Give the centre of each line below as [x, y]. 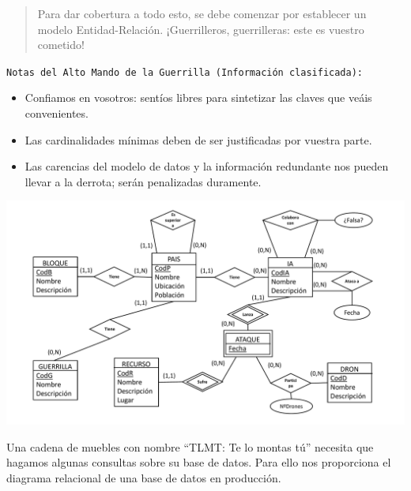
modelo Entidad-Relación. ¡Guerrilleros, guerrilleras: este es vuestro [201, 29]
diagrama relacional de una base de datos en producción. [144, 477]
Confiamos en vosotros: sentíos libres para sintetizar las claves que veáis [198, 97]
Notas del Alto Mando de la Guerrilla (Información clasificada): [185, 72]
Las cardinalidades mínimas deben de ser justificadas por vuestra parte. [198, 139]
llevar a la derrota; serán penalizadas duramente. [143, 181]
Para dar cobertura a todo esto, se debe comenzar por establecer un [202, 13]
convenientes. [57, 113]
